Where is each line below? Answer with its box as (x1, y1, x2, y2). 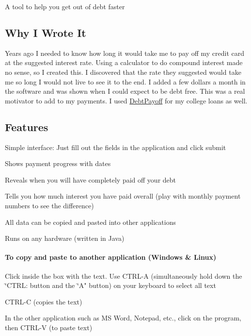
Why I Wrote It (5, 25, 86, 40)
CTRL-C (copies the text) (5, 296, 82, 306)
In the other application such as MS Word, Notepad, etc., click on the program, (5, 313, 241, 323)
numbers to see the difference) (5, 200, 94, 210)
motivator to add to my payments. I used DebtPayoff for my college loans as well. (5, 95, 248, 105)
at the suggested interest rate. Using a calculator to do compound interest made (5, 57, 243, 67)
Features (5, 119, 48, 134)
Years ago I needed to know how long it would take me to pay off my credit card (5, 48, 245, 58)
